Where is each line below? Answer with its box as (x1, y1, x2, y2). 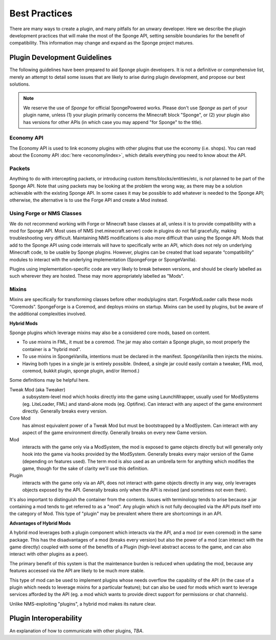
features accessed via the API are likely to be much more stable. (9, 568, 145, 574)
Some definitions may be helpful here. (9, 377, 89, 383)
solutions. (9, 81, 30, 87)
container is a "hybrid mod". (22, 346, 81, 352)
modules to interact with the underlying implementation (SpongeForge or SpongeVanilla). (9, 256, 197, 262)
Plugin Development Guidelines (9, 53, 112, 62)
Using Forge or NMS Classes (9, 210, 82, 217)
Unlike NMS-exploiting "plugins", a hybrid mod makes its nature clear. (9, 601, 156, 607)
